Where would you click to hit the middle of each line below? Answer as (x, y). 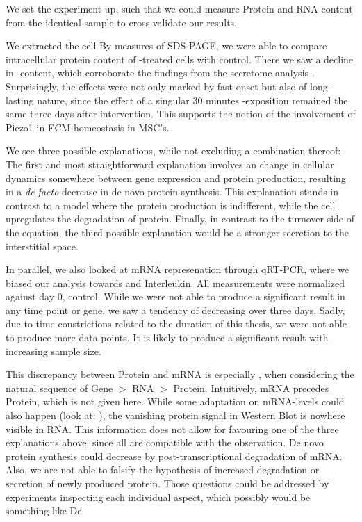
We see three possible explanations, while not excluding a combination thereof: (173, 150)
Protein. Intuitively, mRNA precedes (251, 388)
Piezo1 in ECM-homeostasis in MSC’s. (88, 127)
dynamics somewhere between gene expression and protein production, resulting (176, 178)
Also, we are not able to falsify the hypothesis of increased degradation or (163, 470)
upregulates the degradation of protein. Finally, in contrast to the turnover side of (180, 219)
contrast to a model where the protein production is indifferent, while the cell (171, 205)
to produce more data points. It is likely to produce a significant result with (167, 337)
